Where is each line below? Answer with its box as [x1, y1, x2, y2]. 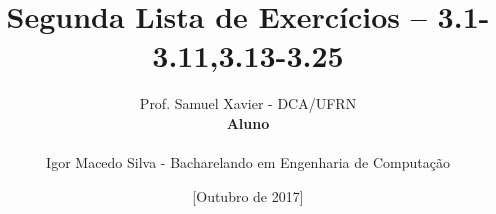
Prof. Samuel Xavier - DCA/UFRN [139, 93, 357, 114]
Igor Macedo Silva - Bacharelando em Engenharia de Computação [46, 152, 450, 173]
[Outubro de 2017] [192, 185, 304, 206]
